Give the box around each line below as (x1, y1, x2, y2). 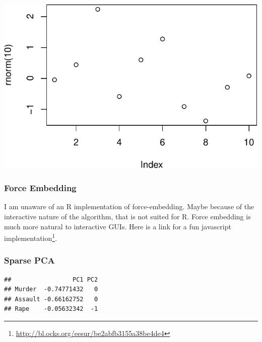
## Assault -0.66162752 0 (4, 295, 98, 303)
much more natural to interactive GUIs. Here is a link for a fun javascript (4, 221, 231, 231)
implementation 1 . (4, 231, 57, 243)
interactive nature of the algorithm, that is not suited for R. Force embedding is (4, 211, 251, 222)
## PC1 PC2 (4, 276, 98, 283)
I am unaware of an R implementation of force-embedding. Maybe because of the (4, 201, 254, 212)
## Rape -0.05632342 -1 (4, 305, 98, 313)
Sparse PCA (4, 254, 55, 267)
